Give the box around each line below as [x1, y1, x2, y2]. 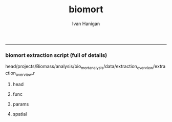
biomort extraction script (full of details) [5, 51, 107, 58]
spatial [12, 111, 27, 117]
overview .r [15, 70, 35, 77]
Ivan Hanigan [72, 21, 100, 27]
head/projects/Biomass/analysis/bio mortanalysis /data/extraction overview [5, 63, 154, 71]
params [12, 101, 29, 107]
